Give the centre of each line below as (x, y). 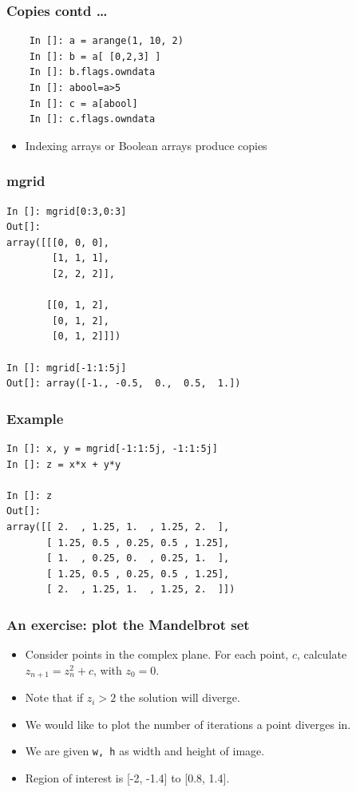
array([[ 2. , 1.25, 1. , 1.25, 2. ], (118, 527)
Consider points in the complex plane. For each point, (157, 654)
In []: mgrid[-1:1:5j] (67, 368)
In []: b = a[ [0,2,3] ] (95, 56)
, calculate (322, 654)
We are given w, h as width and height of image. (145, 751)
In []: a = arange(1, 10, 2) (106, 41)
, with (107, 669)
